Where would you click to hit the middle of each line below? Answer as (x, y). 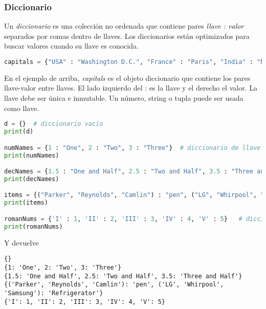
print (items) (26, 203)
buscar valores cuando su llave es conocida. (71, 46)
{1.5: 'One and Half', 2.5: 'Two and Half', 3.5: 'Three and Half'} (123, 276)
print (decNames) (32, 179)
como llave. (22, 108)
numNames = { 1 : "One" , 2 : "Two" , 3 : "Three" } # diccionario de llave (132, 148)
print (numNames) (32, 155)
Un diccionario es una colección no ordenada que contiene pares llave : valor (124, 26)
